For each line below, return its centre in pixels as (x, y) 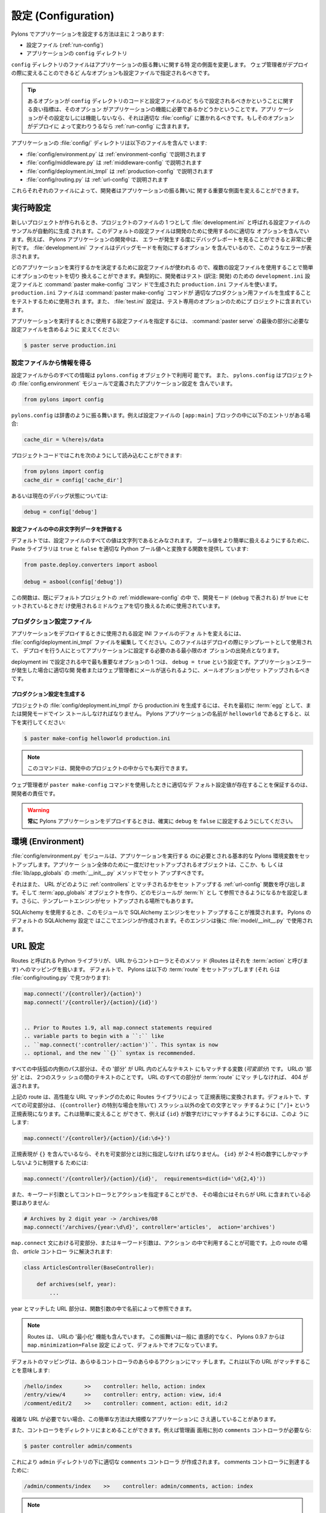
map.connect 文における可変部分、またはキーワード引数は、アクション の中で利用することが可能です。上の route (153, 1243)
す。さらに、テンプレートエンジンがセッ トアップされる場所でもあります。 (104, 901)
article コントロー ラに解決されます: (68, 1251)
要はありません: (30, 1203)
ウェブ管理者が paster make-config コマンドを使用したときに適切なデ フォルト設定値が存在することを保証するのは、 (161, 785)
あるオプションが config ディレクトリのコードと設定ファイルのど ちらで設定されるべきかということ (152, 100)
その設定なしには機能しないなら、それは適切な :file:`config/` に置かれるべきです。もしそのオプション (169, 117)
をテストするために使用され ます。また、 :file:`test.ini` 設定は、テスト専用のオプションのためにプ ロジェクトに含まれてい (161, 301)
